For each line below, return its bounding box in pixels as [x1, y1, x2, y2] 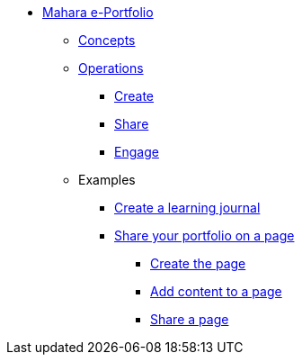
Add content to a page [150, 284, 282, 299]
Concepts [78, 32, 136, 48]
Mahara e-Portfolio [42, 5, 154, 20]
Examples [78, 172, 136, 187]
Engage [114, 144, 159, 159]
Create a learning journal [114, 200, 261, 215]
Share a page [150, 312, 229, 327]
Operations [78, 60, 144, 76]
